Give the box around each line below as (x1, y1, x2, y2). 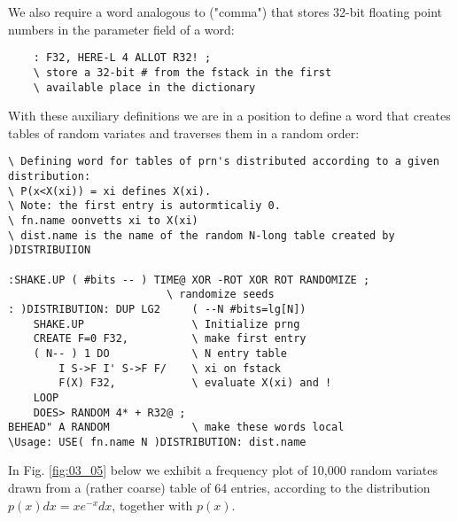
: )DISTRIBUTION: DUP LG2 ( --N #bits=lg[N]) (8, 302, 307, 315)
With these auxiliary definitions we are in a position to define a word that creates (8, 106, 451, 125)
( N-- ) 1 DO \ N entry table (33, 346, 287, 360)
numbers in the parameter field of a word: (8, 19, 235, 38)
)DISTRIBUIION (8, 244, 91, 257)
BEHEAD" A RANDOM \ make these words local (8, 421, 345, 434)
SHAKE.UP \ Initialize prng (33, 317, 300, 330)
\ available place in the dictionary (33, 81, 256, 94)
